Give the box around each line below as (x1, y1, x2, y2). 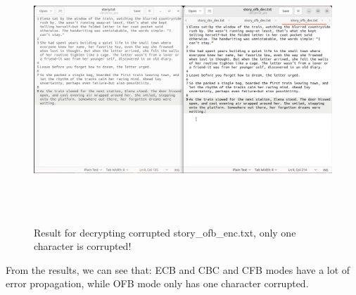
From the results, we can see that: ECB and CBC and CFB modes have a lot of (6, 262, 350, 277)
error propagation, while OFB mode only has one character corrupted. (6, 276, 309, 291)
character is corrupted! (34, 239, 132, 253)
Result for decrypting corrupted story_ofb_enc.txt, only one (34, 225, 296, 239)
